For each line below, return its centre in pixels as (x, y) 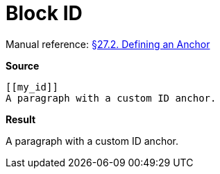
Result (21, 119)
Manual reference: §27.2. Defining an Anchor (108, 44)
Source (23, 65)
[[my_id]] (32, 87)
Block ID (44, 13)
